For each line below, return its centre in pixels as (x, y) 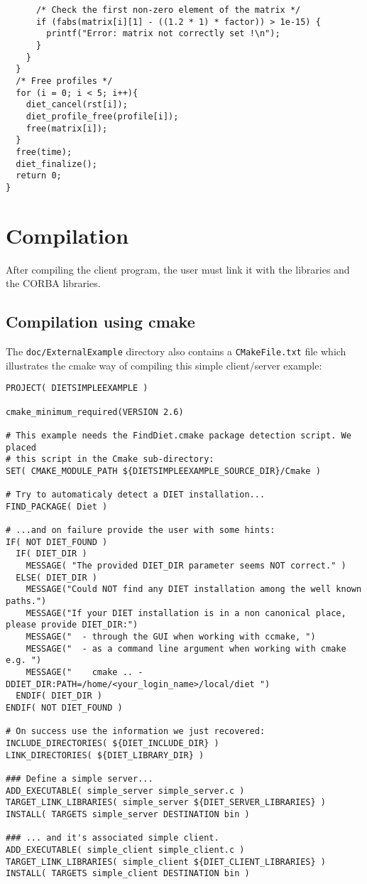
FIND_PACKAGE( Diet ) (57, 506)
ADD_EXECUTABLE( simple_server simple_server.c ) (125, 791)
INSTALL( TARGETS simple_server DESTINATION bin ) (128, 814)
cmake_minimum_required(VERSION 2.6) (95, 412)
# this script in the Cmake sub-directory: (110, 459)
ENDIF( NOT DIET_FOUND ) (64, 707)
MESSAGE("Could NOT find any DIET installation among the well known (194, 589)
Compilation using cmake (100, 322)
